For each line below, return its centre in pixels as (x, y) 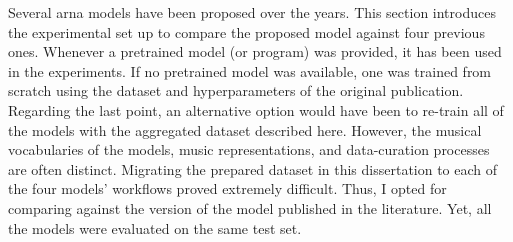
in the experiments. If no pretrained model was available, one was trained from (250, 70)
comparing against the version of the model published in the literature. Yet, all (250, 207)
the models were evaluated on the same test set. (155, 227)
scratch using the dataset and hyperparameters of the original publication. (236, 90)
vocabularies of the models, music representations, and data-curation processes (249, 149)
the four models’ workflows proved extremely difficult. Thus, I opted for (227, 188)
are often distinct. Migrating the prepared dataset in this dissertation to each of (253, 168)
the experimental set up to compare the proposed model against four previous (246, 31)
